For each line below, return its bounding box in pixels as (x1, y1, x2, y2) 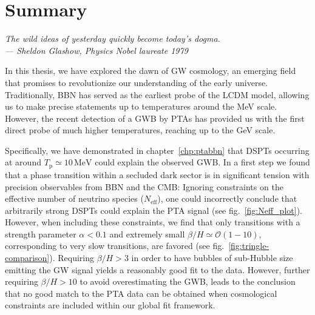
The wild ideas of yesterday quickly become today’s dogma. (5, 32, 220, 45)
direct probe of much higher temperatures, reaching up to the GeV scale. (5, 124, 276, 136)
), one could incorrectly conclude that (157, 192, 297, 205)
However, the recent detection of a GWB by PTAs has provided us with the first (5, 111, 305, 124)
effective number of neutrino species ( (5, 192, 144, 205)
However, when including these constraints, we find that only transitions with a (5, 216, 300, 228)
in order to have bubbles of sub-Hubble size (131, 251, 293, 264)
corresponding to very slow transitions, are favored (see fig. (5, 239, 225, 252)
